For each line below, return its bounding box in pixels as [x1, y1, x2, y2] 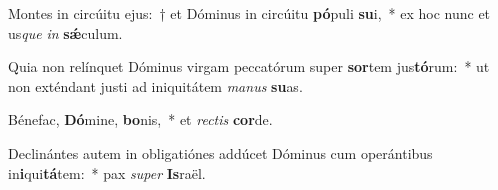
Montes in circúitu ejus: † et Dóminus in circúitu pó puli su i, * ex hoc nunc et [8, 3, 491, 23]
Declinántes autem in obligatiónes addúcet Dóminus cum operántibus [8, 142, 433, 163]
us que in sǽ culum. [8, 22, 123, 43]
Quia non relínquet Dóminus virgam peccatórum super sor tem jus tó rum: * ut [8, 56, 490, 77]
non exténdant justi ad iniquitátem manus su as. [8, 75, 303, 96]
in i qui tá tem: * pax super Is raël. [8, 162, 206, 183]
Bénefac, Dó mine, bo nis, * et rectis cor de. [8, 109, 273, 130]
